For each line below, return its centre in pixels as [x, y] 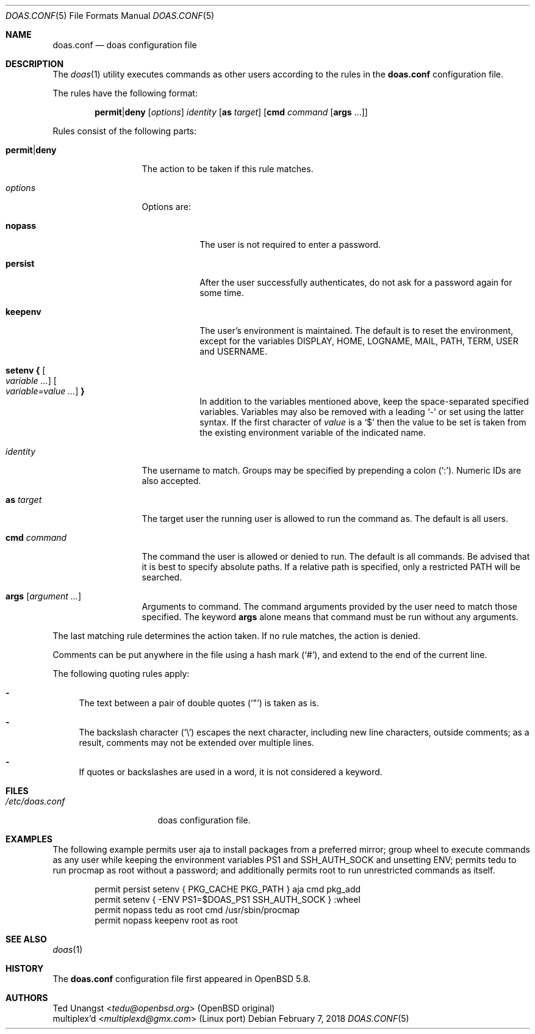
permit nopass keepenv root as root [166, 920]
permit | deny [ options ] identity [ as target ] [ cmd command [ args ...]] [231, 112]
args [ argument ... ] [44, 596]
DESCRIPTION [35, 64]
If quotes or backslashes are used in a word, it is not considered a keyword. [231, 772]
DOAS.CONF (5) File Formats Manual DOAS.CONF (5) [110, 16]
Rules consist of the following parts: [125, 131]
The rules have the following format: [125, 93]
